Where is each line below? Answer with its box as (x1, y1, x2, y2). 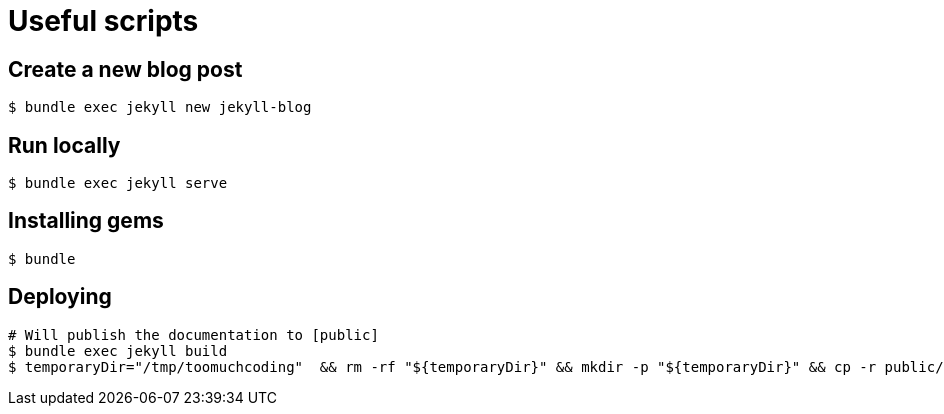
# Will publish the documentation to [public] (8, 326, 379, 343)
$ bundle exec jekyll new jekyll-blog (8, 99, 312, 116)
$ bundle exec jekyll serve (8, 175, 228, 192)
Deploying (8, 284, 112, 310)
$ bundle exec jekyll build (8, 342, 228, 359)
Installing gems (8, 208, 164, 234)
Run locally (8, 132, 121, 158)
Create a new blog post (8, 56, 243, 82)
